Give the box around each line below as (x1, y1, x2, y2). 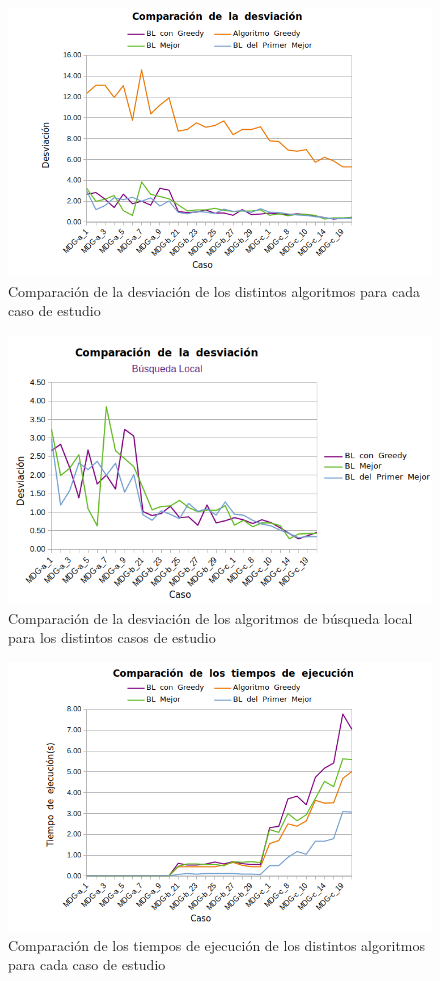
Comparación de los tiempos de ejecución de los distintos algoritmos (8, 934, 426, 955)
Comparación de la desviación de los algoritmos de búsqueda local (8, 607, 413, 628)
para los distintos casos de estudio (8, 627, 216, 648)
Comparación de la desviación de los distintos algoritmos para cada (8, 280, 420, 301)
